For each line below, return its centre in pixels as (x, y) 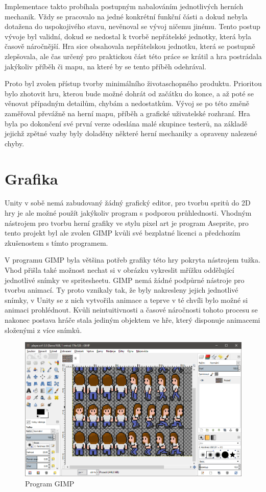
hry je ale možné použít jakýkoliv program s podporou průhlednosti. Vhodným (128, 213)
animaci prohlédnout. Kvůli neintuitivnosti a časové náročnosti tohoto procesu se (131, 310)
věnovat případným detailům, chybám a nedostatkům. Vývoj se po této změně (127, 103)
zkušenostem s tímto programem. (56, 242)
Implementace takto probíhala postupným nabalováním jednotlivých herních (124, 6)
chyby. (15, 143)
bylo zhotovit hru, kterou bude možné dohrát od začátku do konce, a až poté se (129, 93)
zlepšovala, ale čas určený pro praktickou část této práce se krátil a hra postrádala (133, 56)
